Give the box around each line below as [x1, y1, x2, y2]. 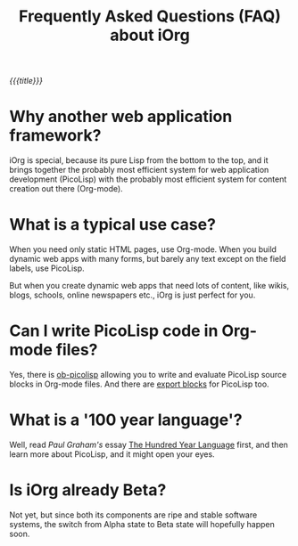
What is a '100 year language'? [9, 410, 243, 430]
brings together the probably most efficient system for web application [9, 165, 269, 175]
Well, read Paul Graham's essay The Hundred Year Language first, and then [9, 439, 288, 450]
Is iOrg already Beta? [9, 480, 167, 501]
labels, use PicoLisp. [9, 263, 85, 273]
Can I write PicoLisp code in [9, 321, 219, 341]
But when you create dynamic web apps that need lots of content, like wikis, [9, 281, 290, 291]
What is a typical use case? [9, 215, 217, 235]
